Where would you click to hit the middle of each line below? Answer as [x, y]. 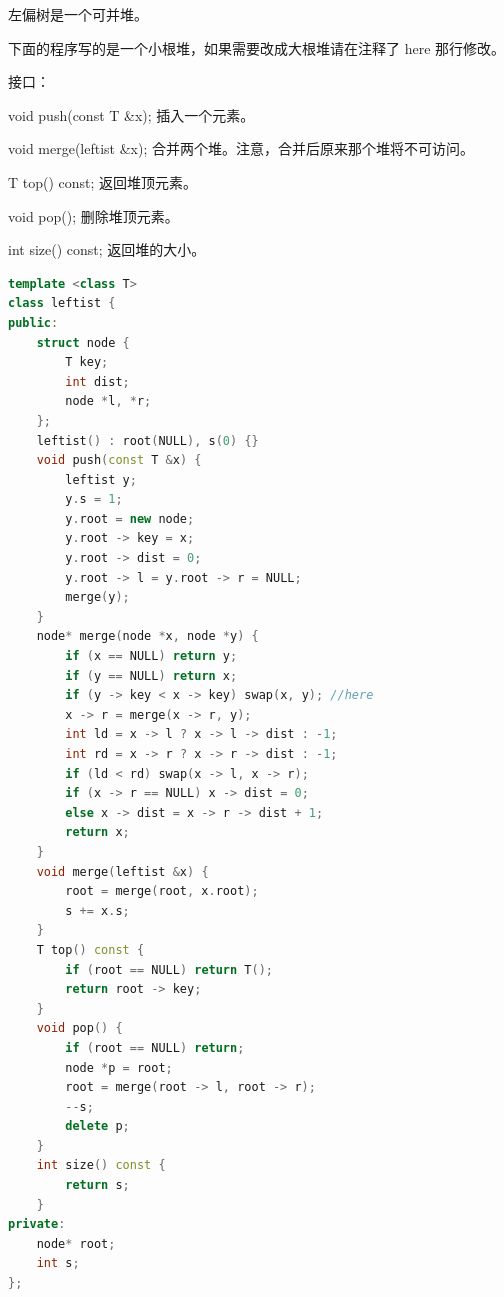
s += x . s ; [97, 910]
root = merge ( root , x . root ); [162, 891]
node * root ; [76, 1243]
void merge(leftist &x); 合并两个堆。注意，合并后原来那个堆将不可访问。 [241, 148]
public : [33, 322]
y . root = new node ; [130, 518]
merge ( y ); [97, 597]
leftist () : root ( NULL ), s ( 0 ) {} [147, 440]
